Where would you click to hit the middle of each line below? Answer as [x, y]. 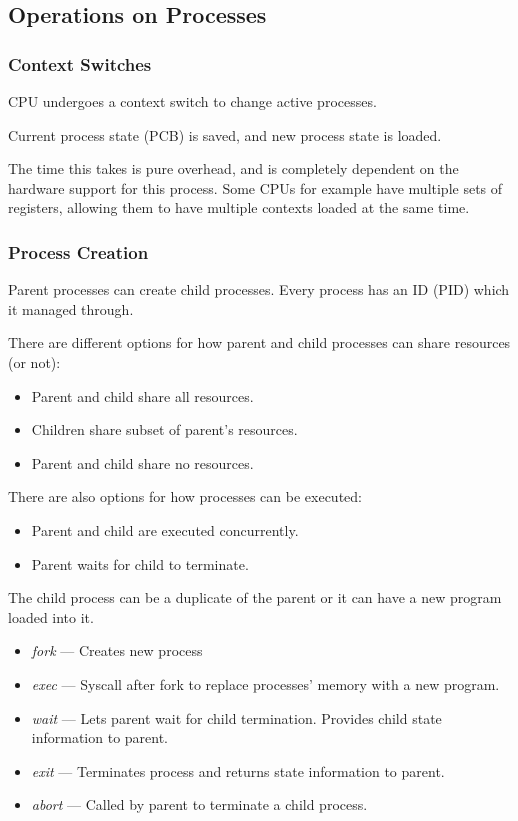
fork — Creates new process [117, 650]
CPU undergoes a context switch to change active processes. [192, 101]
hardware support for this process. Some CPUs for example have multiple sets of [255, 187]
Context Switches [80, 63]
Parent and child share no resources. [142, 462]
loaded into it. [51, 616]
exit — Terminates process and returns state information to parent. [238, 770]
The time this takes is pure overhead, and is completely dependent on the [233, 168]
